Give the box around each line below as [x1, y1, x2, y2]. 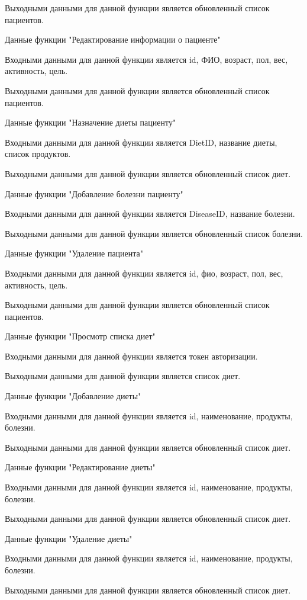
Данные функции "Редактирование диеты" [5, 461, 156, 473]
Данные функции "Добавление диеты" [5, 390, 141, 402]
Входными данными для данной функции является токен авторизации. [5, 349, 258, 362]
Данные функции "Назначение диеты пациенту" [5, 116, 176, 129]
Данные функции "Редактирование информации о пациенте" [5, 33, 221, 46]
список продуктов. [5, 147, 71, 160]
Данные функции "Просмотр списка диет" [5, 330, 156, 342]
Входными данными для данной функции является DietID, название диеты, [5, 136, 277, 148]
